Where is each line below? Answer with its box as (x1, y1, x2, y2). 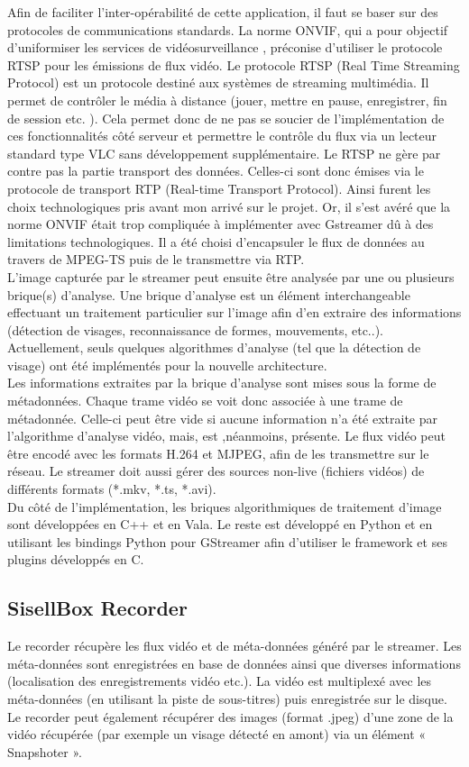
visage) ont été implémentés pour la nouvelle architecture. (7, 355, 327, 374)
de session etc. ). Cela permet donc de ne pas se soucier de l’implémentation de (7, 108, 445, 127)
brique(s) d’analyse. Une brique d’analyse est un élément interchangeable (7, 285, 410, 304)
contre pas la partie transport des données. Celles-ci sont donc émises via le (7, 161, 424, 180)
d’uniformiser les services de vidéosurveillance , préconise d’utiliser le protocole (7, 38, 443, 57)
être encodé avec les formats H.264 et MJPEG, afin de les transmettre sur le (7, 443, 429, 462)
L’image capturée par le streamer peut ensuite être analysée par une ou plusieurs (7, 267, 455, 286)
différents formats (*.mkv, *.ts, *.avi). (7, 479, 216, 498)
